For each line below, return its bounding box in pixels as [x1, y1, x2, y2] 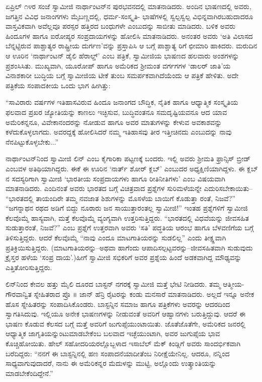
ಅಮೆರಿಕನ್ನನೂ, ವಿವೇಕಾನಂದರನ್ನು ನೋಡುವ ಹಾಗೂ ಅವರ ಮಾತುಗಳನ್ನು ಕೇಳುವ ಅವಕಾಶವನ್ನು [6, 116, 222, 127]
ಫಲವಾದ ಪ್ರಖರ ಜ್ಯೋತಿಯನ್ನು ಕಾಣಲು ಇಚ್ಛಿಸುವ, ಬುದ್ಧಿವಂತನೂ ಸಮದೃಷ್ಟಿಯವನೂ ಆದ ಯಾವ [6, 106, 227, 117]
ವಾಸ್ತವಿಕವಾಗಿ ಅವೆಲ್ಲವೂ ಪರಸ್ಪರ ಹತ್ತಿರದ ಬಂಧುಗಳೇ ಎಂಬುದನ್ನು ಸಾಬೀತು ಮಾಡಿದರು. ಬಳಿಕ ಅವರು [6, 21, 235, 31]
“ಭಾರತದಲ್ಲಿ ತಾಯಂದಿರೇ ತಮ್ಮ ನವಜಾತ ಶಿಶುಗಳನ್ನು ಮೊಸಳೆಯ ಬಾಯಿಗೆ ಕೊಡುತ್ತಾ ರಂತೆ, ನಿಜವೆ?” [6, 193, 235, 203]
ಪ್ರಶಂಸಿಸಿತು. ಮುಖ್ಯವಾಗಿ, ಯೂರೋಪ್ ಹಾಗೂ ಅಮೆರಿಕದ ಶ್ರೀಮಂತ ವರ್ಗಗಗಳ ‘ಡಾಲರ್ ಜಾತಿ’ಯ [6, 60, 231, 71]
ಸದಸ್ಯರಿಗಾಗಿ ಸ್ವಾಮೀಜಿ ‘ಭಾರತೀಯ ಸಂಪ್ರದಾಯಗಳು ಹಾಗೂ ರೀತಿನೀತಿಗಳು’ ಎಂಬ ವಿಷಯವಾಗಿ [12, 173, 225, 183]
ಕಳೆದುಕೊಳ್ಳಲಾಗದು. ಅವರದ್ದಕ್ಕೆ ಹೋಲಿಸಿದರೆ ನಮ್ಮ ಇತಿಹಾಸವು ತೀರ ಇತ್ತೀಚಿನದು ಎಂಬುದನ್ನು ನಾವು [6, 126, 232, 137]
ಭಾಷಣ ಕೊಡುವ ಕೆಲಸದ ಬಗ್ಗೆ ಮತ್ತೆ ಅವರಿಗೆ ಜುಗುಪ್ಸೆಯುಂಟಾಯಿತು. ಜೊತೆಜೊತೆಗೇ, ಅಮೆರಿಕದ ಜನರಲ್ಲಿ [6, 318, 246, 329]
